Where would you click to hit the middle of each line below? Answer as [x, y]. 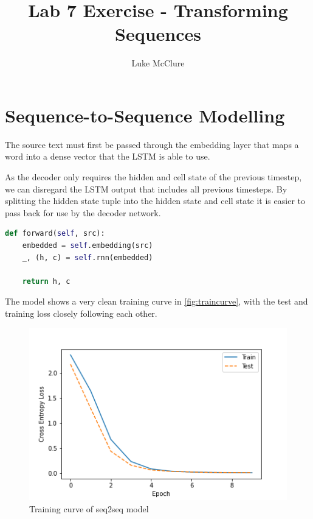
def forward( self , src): [55, 234]
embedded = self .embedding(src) [88, 245]
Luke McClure [158, 63]
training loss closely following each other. [81, 313]
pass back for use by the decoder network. [83, 212]
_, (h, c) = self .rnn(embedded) [88, 257]
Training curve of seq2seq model [89, 508]
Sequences [158, 34]
